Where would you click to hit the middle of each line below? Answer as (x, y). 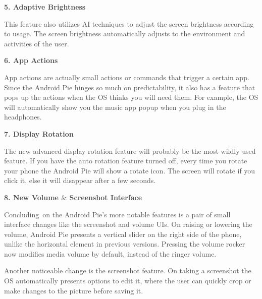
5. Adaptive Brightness (45, 7)
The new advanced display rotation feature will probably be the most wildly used (130, 151)
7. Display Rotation (39, 133)
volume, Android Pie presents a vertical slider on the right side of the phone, (123, 234)
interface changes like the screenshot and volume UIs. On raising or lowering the (128, 224)
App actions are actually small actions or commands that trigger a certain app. (127, 77)
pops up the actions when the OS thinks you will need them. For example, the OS (131, 97)
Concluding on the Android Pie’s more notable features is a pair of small (117, 214)
